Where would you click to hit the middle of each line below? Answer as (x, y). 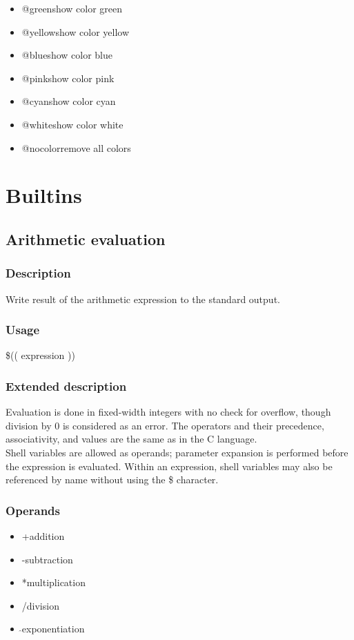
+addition (43, 535)
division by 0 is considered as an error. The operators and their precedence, (165, 425)
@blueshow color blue (67, 55)
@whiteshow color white (72, 124)
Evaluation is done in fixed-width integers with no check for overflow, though (168, 412)
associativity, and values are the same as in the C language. (131, 439)
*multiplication (53, 582)
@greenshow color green (72, 8)
